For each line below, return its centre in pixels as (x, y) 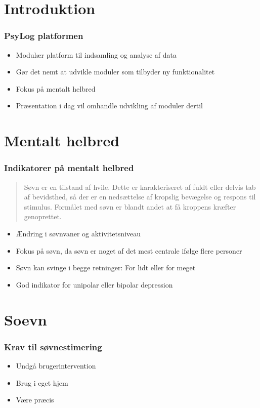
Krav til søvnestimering (53, 346)
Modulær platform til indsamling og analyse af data (96, 54)
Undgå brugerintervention (56, 365)
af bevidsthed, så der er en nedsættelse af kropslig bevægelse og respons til (140, 197)
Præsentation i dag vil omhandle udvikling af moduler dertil (109, 106)
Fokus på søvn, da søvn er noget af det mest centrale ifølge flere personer (129, 250)
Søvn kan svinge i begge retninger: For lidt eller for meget (106, 268)
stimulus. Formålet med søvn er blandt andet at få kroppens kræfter (130, 206)
